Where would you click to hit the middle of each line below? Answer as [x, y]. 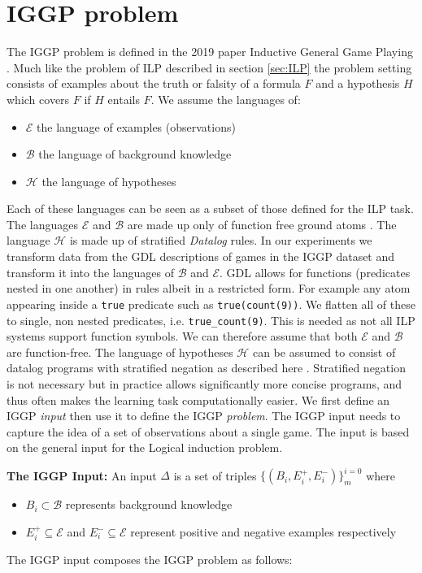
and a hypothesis [358, 83]
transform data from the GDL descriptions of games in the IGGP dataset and [201, 256]
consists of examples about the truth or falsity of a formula [154, 83]
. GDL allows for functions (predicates [315, 272]
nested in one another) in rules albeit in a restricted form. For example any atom [209, 288]
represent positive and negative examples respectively [263, 532]
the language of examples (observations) [136, 126]
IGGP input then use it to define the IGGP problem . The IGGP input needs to [204, 416]
